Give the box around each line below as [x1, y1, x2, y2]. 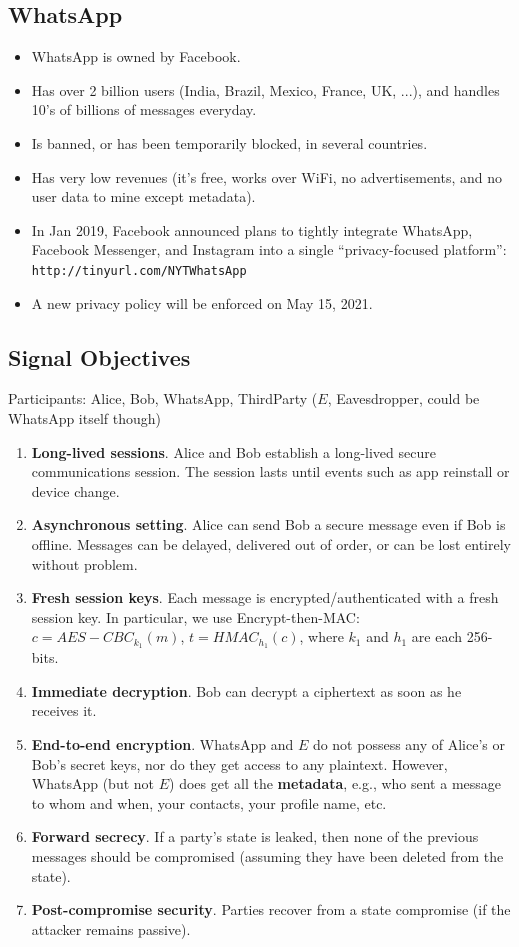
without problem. [31, 553, 138, 574]
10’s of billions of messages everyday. [31, 99, 257, 120]
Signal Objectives [8, 341, 191, 372]
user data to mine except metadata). [31, 186, 256, 207]
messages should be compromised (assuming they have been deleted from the [31, 845, 504, 866]
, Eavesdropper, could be [327, 388, 480, 409]
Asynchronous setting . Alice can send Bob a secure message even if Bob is [31, 514, 506, 535]
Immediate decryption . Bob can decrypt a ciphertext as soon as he [31, 680, 462, 701]
